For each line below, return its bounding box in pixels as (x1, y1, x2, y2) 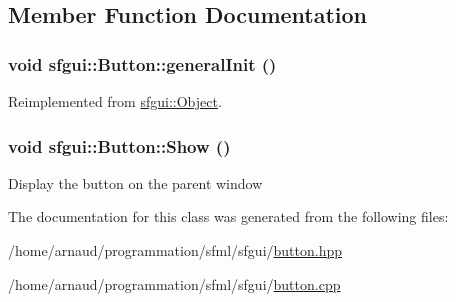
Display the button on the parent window (8, 172, 263, 193)
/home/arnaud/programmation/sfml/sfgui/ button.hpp (8, 240, 343, 260)
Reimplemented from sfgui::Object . (8, 91, 222, 111)
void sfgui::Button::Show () (8, 133, 231, 158)
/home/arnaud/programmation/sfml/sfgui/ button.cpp (8, 273, 341, 294)
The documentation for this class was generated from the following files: (8, 206, 449, 227)
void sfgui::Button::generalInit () (8, 51, 277, 76)
